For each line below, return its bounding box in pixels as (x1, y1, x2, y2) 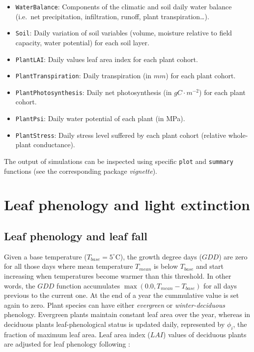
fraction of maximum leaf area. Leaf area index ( (4, 329, 150, 339)
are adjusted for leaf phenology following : (4, 339, 130, 349)
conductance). (33, 139, 75, 150)
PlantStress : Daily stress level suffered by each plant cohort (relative (15, 129, 226, 140)
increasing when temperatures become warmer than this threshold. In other (4, 270, 231, 281)
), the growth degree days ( (120, 251, 202, 261)
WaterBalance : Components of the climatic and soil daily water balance (15, 1, 232, 11)
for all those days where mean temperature (4, 261, 133, 271)
